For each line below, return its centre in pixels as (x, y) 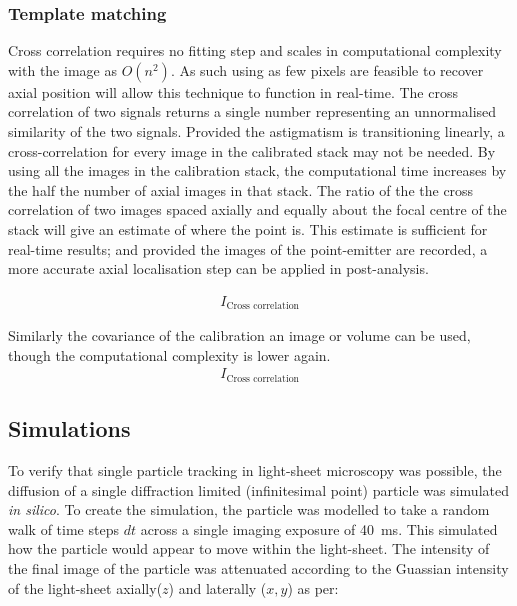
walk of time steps (63, 528)
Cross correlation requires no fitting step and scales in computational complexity (255, 50)
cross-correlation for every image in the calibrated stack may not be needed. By (252, 150)
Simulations (69, 428)
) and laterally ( (217, 587)
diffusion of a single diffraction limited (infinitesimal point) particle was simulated (258, 489)
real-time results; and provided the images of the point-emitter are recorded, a (248, 248)
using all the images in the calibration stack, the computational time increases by (257, 170)
